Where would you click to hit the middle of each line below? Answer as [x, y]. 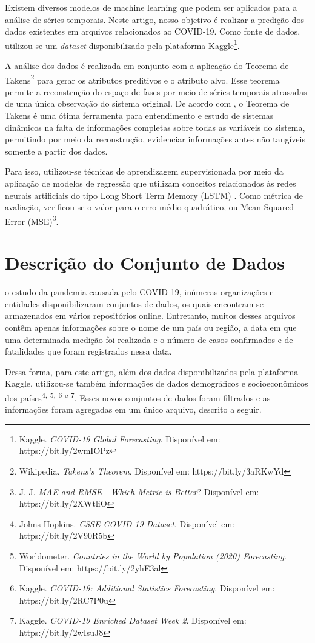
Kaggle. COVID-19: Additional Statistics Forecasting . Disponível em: [147, 588]
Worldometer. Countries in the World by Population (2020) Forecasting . [153, 555]
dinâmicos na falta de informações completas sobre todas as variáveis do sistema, [155, 127]
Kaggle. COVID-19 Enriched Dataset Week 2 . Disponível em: [133, 620]
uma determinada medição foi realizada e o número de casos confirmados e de [149, 339]
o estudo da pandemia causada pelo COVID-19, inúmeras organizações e [139, 292]
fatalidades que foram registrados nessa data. [88, 351]
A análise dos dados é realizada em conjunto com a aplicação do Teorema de [147, 66]
